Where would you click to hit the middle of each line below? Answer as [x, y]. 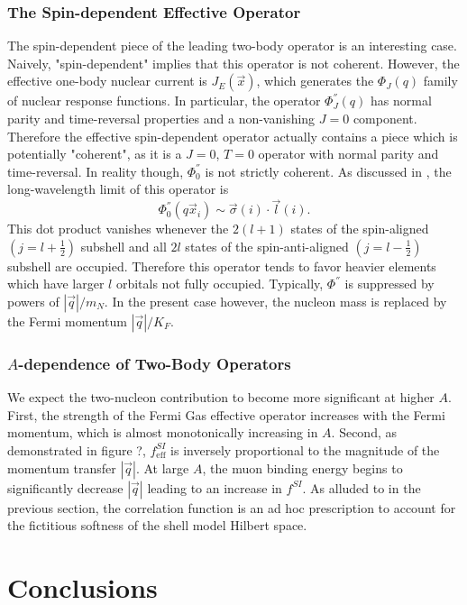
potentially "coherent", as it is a [95, 154]
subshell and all [124, 246]
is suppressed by [389, 284]
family [440, 81]
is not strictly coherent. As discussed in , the [328, 171]
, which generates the [315, 81]
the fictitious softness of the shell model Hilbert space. [157, 525]
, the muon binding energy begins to [302, 467]
